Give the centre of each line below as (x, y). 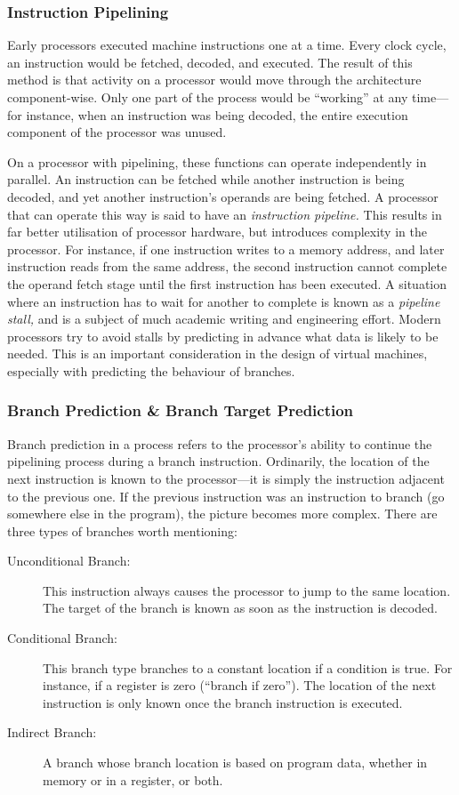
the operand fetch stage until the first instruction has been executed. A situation (227, 283)
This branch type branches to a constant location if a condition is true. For (248, 667)
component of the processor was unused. (117, 132)
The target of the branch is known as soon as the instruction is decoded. (240, 608)
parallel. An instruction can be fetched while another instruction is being (206, 179)
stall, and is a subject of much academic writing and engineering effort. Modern (224, 319)
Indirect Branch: (52, 732)
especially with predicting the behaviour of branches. (151, 370)
